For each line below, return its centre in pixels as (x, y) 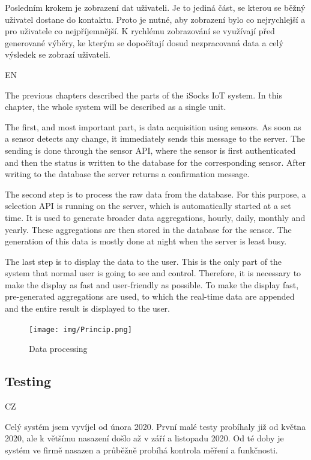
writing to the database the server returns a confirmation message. (127, 174)
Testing (28, 381)
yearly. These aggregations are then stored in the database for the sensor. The (148, 229)
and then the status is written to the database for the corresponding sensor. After (155, 162)
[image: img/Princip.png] (80, 329)
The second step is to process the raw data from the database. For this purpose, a (155, 194)
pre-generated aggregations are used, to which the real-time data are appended (150, 296)
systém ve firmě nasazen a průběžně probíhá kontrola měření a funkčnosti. (141, 449)
